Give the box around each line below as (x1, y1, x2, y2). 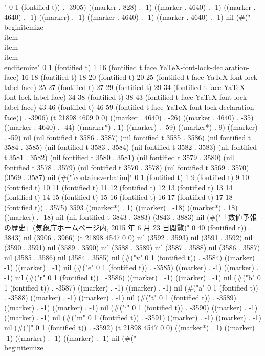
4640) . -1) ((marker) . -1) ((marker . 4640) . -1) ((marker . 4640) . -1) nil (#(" (4, 11, 251, 22)
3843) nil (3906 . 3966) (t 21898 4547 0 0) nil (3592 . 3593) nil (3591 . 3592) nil (4, 232, 253, 242)
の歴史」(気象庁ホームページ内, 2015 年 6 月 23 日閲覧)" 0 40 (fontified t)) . (4, 222, 251, 233)
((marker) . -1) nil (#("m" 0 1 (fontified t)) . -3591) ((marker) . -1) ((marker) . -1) (4, 312, 262, 323)
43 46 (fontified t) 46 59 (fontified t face (38, 101, 164, 112)
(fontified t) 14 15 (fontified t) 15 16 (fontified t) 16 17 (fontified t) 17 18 (4, 192, 233, 203)
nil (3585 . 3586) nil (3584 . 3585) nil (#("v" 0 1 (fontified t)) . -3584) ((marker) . (4, 252, 259, 262)
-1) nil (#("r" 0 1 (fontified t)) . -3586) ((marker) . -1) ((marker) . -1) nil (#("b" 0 (4, 272, 261, 283)
